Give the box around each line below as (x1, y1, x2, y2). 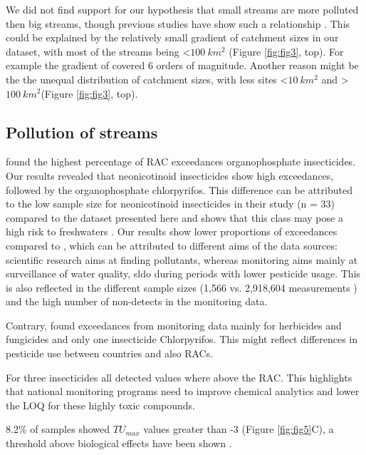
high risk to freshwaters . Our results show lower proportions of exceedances (6, 224, 338, 239)
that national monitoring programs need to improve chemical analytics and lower (6, 384, 360, 399)
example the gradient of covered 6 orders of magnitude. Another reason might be (6, 58, 359, 73)
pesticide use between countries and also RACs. (6, 346, 214, 361)
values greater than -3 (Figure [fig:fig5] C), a (143, 421, 334, 436)
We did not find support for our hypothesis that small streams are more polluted (6, 2, 359, 16)
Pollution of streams (6, 121, 158, 143)
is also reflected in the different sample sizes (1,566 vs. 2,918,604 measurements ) (6, 280, 357, 295)
